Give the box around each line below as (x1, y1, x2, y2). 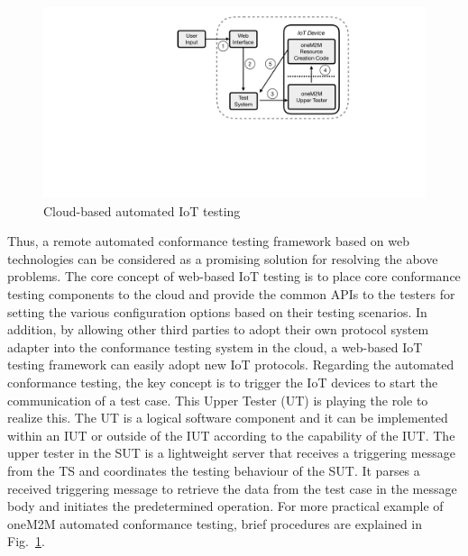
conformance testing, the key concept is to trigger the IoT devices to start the (7, 372, 438, 391)
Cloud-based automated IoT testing (43, 201, 241, 220)
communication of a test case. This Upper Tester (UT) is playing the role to (7, 390, 428, 409)
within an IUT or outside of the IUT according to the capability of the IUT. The (7, 425, 455, 444)
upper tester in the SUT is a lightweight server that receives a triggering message (7, 443, 455, 462)
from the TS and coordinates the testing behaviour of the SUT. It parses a (7, 460, 420, 479)
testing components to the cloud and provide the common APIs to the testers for (7, 284, 455, 303)
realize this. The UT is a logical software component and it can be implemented (7, 408, 448, 427)
